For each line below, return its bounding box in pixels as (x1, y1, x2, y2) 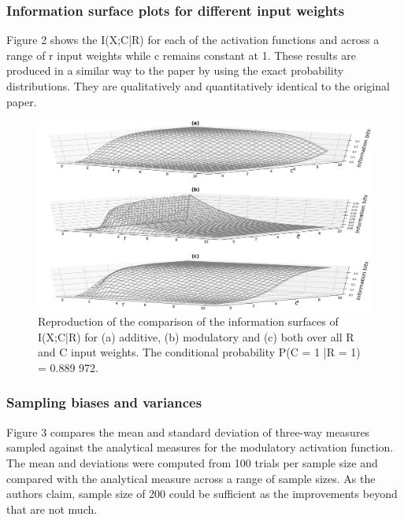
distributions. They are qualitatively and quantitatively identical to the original (6, 78, 390, 94)
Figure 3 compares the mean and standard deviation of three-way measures (6, 423, 370, 440)
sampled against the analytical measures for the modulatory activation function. (6, 439, 394, 455)
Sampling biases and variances (6, 393, 202, 412)
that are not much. (6, 500, 98, 517)
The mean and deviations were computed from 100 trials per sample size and (6, 454, 378, 470)
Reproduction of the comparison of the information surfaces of (38, 313, 339, 330)
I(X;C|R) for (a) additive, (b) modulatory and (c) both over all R (38, 328, 354, 345)
